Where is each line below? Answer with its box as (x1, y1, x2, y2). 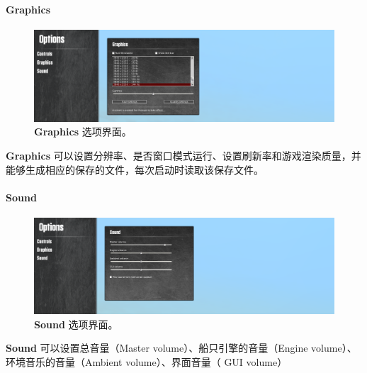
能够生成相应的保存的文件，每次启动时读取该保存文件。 (6, 162, 264, 177)
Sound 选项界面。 (34, 316, 118, 331)
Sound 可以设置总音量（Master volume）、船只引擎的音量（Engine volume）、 (6, 340, 357, 355)
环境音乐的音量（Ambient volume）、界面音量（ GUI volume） (6, 354, 288, 369)
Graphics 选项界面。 (34, 124, 132, 139)
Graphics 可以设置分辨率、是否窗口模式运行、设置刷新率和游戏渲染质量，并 (6, 148, 361, 162)
